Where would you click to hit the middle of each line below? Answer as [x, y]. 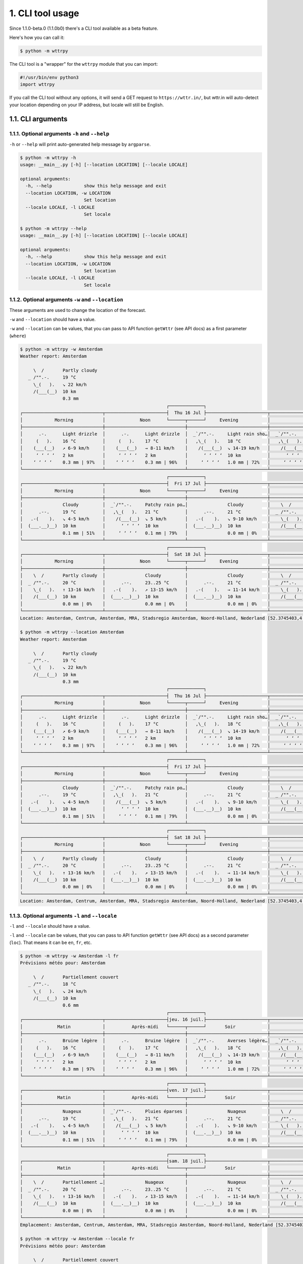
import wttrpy [37, 84]
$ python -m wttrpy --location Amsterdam [72, 632]
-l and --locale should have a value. [50, 926]
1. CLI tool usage [44, 13]
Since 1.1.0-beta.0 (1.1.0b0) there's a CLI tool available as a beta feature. [84, 28]
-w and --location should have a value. [53, 319]
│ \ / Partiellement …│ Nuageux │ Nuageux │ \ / [156, 1182]
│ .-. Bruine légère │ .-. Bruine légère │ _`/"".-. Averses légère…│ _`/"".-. [159, 1041]
